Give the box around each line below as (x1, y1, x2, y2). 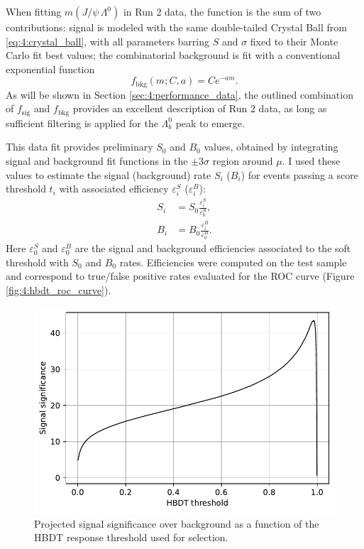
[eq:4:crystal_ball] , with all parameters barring (6, 33, 210, 48)
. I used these (282, 153, 341, 168)
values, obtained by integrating (204, 139, 338, 154)
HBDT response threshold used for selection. (34, 530, 228, 545)
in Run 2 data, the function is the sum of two (123, 4, 321, 18)
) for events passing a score (241, 167, 358, 182)
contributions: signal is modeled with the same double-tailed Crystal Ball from (6, 20, 347, 34)
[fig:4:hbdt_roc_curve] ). (6, 282, 111, 297)
